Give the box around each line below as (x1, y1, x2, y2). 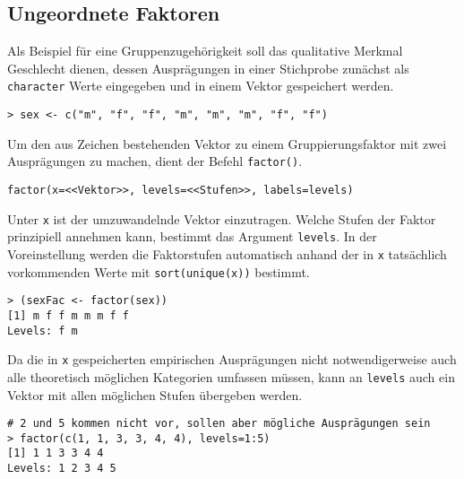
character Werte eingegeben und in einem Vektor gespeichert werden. (7, 76, 394, 95)
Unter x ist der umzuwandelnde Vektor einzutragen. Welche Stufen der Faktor (7, 209, 436, 228)
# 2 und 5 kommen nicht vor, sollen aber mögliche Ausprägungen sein (7, 417, 431, 431)
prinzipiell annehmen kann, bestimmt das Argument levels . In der (7, 227, 377, 246)
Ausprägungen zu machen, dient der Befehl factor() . (7, 152, 303, 170)
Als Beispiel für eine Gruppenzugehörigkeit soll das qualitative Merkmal (7, 41, 403, 60)
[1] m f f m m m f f (7, 309, 130, 322)
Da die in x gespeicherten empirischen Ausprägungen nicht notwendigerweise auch (7, 350, 457, 369)
